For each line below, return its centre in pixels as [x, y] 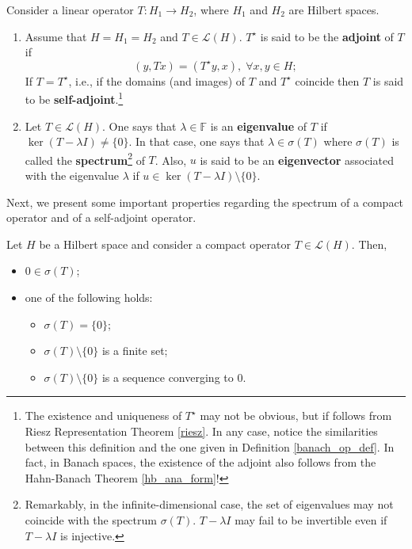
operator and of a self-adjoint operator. [101, 217]
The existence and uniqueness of [103, 416]
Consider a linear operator [70, 10]
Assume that [56, 36]
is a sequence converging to [168, 377]
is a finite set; [135, 351]
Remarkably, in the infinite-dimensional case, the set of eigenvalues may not [209, 504]
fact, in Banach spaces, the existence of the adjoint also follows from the [200, 462]
